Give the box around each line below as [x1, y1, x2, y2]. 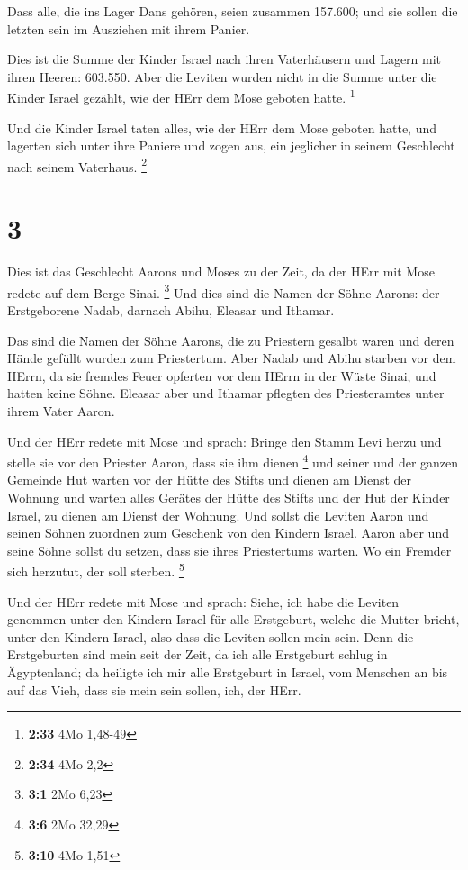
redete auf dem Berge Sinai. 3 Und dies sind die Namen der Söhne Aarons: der [7, 280, 440, 302]
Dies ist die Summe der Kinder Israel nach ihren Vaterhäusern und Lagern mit [7, 50, 442, 68]
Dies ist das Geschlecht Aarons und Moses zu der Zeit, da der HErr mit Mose [7, 262, 435, 281]
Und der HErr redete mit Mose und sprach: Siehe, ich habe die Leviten [7, 592, 400, 611]
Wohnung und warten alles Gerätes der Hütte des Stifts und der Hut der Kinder [7, 488, 450, 507]
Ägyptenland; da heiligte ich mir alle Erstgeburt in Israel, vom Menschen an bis [7, 663, 448, 682]
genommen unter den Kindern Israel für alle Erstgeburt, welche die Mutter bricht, [7, 610, 460, 629]
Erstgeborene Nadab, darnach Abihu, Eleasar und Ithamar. [7, 301, 335, 320]
